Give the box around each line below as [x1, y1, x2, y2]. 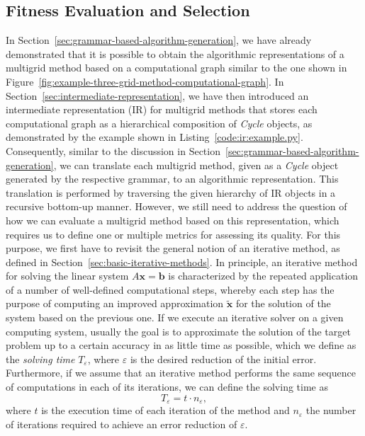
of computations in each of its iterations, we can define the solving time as [6, 379, 328, 394]
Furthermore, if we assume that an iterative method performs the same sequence [6, 365, 356, 380]
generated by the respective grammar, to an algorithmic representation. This [6, 171, 339, 186]
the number [305, 403, 356, 418]
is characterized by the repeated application [168, 268, 359, 283]
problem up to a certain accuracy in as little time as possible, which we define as [6, 338, 356, 352]
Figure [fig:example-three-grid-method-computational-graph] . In [6, 74, 284, 88]
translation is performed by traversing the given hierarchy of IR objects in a [6, 185, 336, 200]
